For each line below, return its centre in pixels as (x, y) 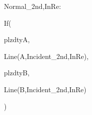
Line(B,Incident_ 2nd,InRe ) (45, 89)
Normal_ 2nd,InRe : (32, 6)
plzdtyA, (17, 39)
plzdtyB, (17, 73)
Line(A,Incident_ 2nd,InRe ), (46, 56)
